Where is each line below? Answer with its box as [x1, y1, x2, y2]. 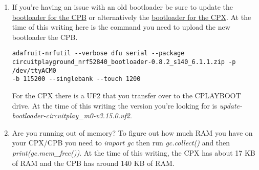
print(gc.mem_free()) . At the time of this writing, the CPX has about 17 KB [12, 147, 255, 158]
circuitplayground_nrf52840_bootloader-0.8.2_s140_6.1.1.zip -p [12, 58, 236, 66]
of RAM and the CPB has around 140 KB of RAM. [12, 157, 175, 168]
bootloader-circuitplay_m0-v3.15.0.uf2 [12, 110, 130, 121]
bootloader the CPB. [12, 31, 78, 42]
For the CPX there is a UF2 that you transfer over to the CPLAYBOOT [12, 90, 241, 100]
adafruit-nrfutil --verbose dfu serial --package [12, 50, 185, 57]
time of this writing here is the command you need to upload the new [12, 22, 230, 32]
